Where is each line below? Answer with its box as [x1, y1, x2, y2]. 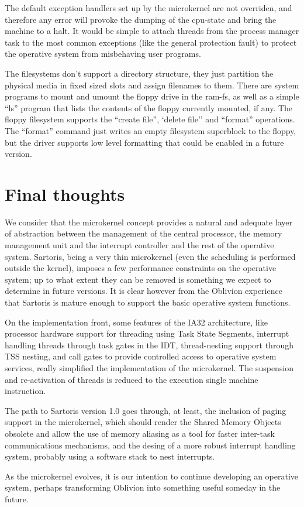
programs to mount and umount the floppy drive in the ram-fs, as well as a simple [5, 90, 299, 102]
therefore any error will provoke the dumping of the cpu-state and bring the [5, 13, 277, 25]
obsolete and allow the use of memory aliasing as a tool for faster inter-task [5, 427, 275, 439]
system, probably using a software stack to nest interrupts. [5, 450, 215, 463]
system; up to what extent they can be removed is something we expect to [5, 273, 271, 285]
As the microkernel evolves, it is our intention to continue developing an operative [5, 470, 299, 482]
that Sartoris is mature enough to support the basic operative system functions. [5, 296, 291, 308]
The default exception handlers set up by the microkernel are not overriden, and [5, 2, 292, 13]
